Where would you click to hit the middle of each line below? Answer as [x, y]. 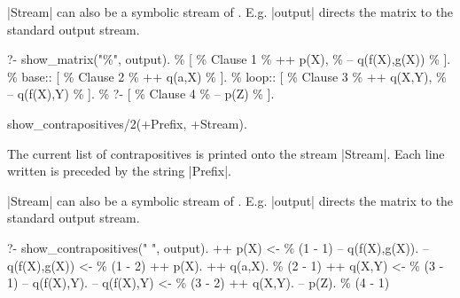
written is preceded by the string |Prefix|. [119, 171]
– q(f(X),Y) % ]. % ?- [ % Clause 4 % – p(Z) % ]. [141, 94]
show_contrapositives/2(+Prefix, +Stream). [127, 123]
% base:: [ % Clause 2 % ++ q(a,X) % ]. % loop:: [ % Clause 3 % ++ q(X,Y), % [227, 76]
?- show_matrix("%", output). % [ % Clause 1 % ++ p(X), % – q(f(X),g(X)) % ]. [229, 59]
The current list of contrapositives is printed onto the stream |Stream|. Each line [226, 153]
